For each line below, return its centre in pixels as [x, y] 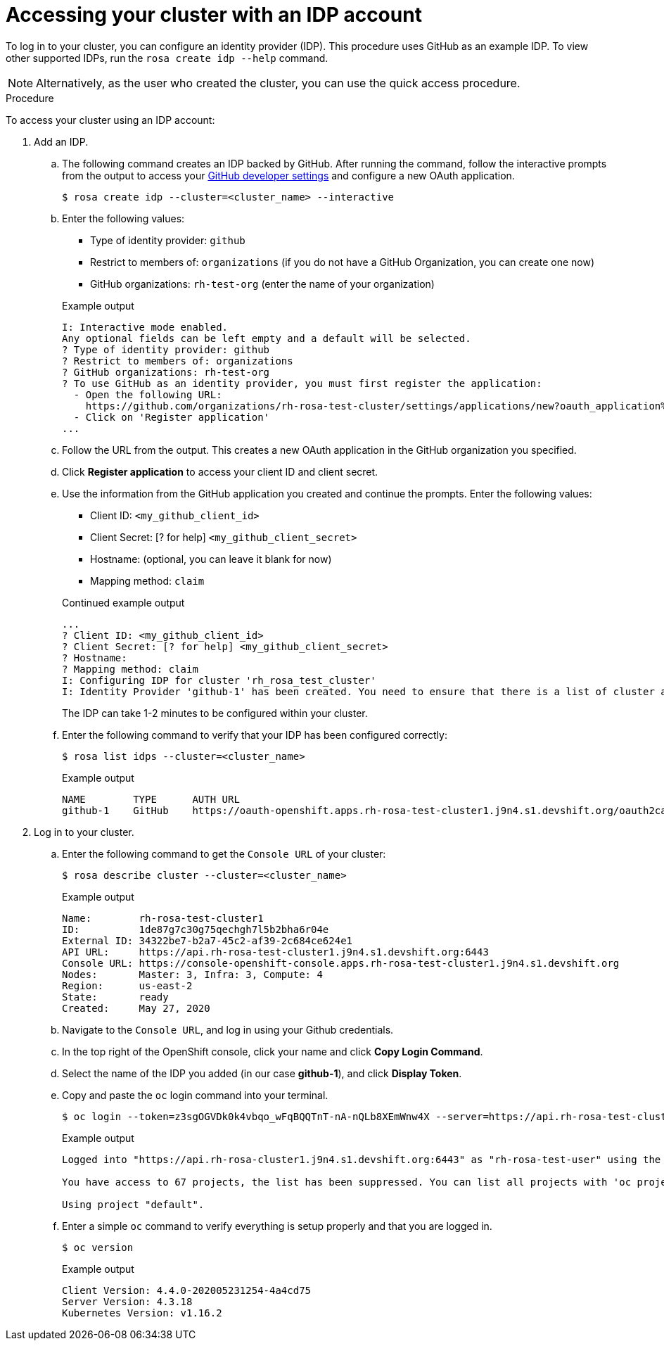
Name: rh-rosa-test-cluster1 [163, 918]
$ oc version [98, 1247]
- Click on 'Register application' [172, 417]
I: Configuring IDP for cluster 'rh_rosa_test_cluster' [219, 680]
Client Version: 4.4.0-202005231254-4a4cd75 [187, 1290]
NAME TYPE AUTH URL [151, 799]
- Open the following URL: [148, 394]
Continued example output [123, 602]
